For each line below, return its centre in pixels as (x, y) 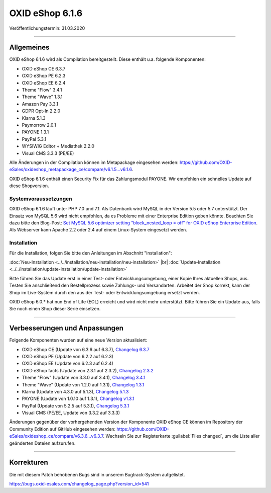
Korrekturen (29, 463)
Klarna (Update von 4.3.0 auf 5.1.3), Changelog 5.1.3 (75, 391)
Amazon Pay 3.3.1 (40, 104)
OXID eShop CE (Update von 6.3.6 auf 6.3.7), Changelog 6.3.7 (86, 349)
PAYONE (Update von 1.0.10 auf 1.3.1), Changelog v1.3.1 (78, 399)
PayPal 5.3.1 (34, 139)
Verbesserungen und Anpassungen (66, 328)
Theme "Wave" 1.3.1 (42, 97)
